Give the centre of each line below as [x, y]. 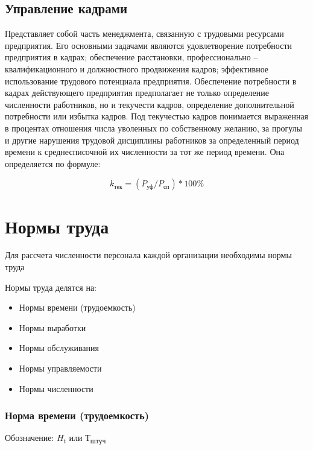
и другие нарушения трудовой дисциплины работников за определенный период [152, 140]
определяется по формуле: [53, 163]
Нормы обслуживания [59, 348]
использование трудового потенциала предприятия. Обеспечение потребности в [151, 81]
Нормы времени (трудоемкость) [77, 307]
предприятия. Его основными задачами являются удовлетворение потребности [148, 45]
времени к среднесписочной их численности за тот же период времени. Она [145, 152]
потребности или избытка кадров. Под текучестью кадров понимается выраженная [157, 116]
